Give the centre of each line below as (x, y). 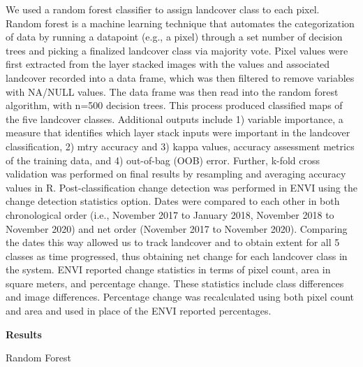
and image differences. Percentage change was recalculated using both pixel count (180, 297)
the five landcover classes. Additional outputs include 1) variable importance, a (175, 118)
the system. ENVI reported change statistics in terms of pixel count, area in (168, 269)
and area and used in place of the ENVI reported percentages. (139, 311)
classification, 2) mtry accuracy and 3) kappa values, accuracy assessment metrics (180, 146)
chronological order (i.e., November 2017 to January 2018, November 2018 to (170, 214)
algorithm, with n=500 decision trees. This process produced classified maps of (174, 105)
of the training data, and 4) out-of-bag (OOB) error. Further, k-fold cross (163, 160)
